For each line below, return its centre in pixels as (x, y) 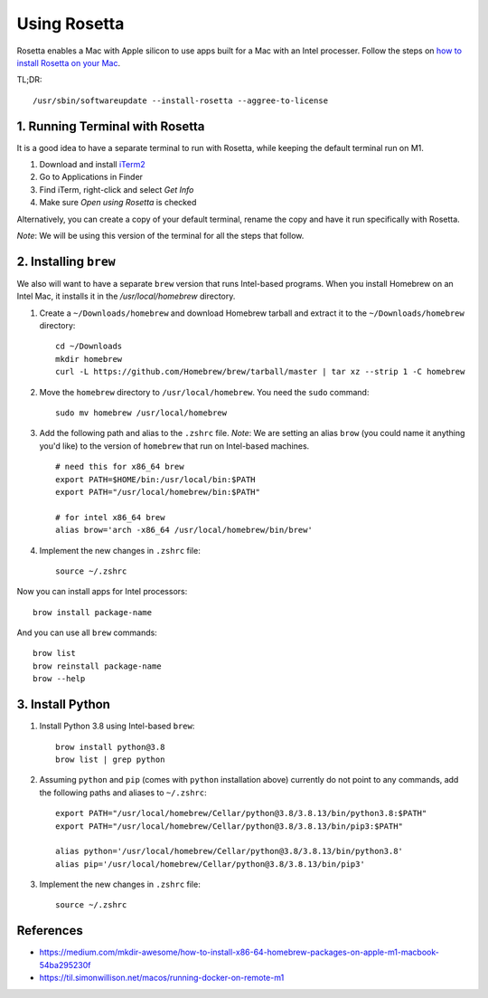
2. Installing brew (66, 261)
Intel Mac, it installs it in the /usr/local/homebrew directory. (126, 296)
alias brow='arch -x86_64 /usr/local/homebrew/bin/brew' (184, 530)
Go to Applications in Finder (91, 177)
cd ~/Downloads (89, 347)
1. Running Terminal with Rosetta (111, 126)
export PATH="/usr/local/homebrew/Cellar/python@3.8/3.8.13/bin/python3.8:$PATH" (241, 813)
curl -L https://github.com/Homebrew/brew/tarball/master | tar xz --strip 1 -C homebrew (260, 372)
